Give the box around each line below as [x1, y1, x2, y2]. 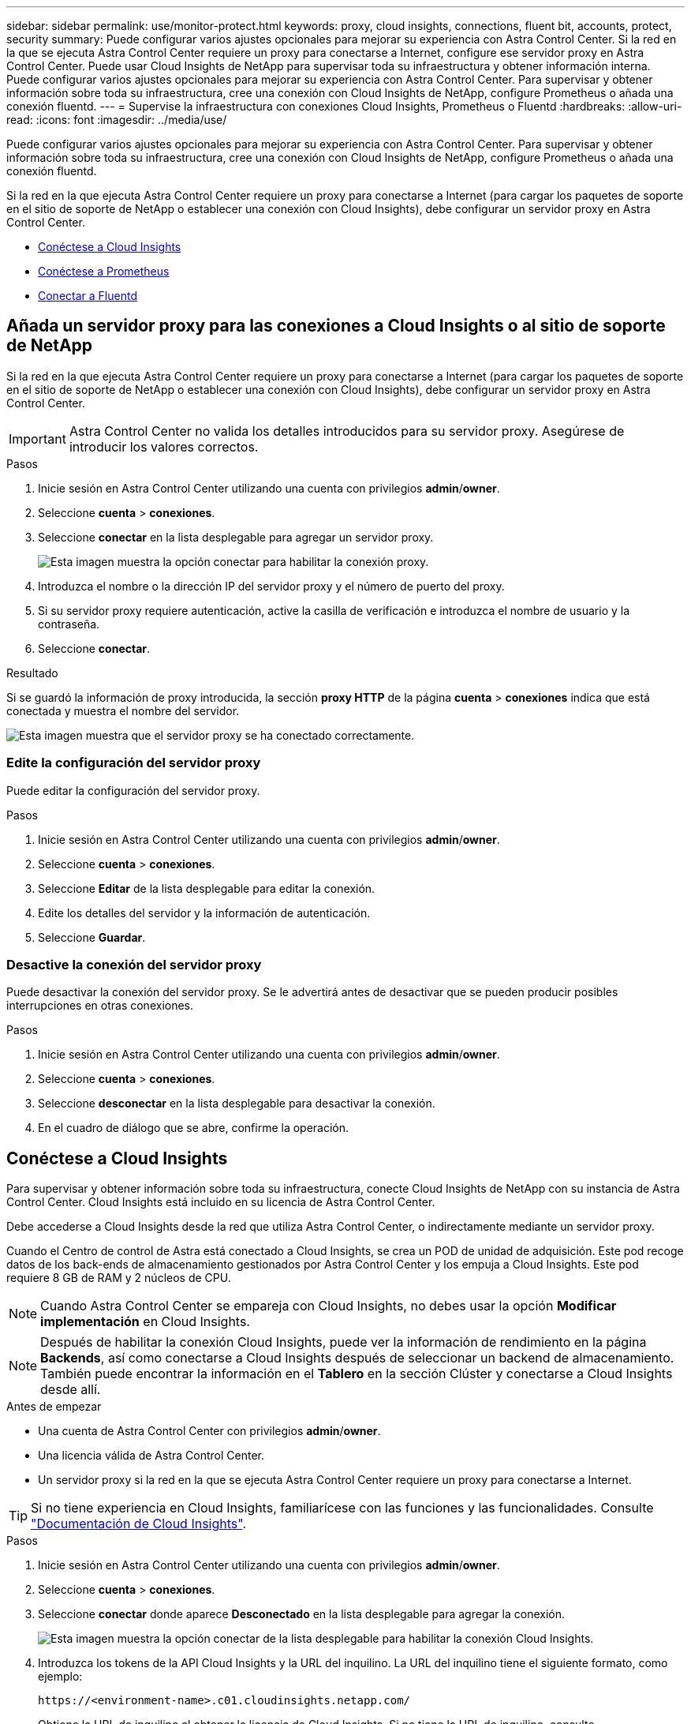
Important [9, 430, 66, 447]
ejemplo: [38, 1670, 83, 1684]
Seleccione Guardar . [38, 930, 146, 944]
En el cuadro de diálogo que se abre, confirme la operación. [38, 1121, 349, 1135]
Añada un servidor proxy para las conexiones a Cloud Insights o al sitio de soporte [6, 316, 666, 336]
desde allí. [40, 1381, 101, 1398]
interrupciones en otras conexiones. [6, 999, 194, 1013]
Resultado [6, 665, 58, 680]
